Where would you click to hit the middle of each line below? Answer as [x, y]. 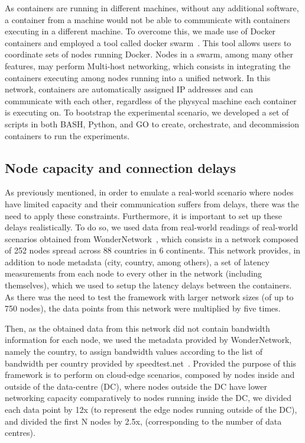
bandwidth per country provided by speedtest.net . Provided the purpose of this [151, 363]
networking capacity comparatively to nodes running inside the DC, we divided [148, 398]
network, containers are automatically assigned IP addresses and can [129, 89]
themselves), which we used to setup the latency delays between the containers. [148, 285]
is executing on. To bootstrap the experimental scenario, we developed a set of [147, 112]
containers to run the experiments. [67, 135]
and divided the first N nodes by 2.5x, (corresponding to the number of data [143, 421]
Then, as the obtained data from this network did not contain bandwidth [137, 328]
